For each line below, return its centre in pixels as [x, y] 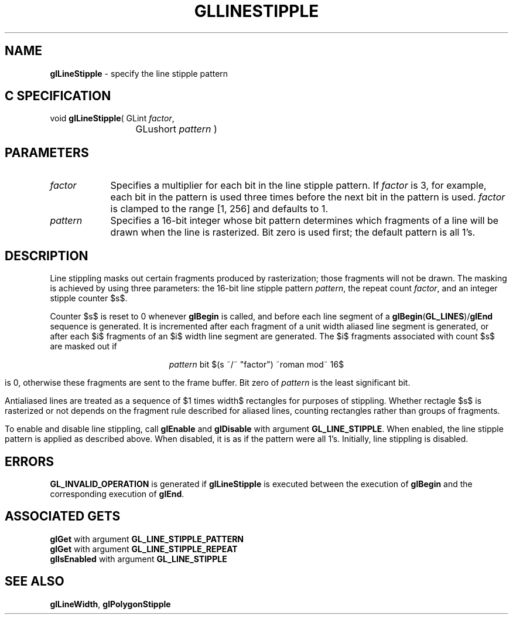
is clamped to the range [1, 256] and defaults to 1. [219, 209]
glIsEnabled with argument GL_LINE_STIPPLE [138, 559]
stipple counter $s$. [89, 298]
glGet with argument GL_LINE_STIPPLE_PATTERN [147, 539]
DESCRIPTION [47, 256]
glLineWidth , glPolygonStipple [110, 604]
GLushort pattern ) [176, 129]
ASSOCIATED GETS [63, 516]
